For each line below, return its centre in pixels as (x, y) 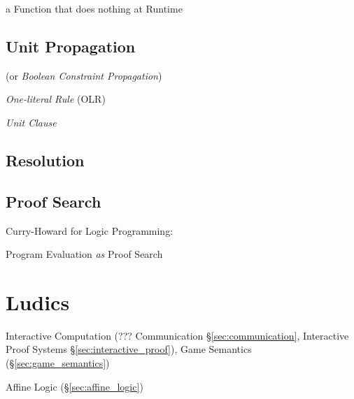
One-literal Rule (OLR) (56, 99)
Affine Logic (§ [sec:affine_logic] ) (75, 386)
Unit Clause (31, 122)
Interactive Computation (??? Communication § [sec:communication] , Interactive (177, 335)
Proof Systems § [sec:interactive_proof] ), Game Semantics (129, 349)
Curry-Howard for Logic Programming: (90, 230)
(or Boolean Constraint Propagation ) (84, 75)
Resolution (45, 160)
